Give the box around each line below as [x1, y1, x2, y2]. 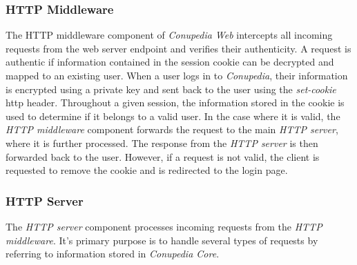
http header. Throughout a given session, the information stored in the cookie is [6, 95, 345, 110]
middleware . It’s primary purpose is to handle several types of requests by [6, 233, 318, 247]
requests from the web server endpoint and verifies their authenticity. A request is [6, 41, 351, 55]
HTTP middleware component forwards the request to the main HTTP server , [6, 122, 338, 137]
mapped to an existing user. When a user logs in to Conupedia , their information [6, 68, 348, 82]
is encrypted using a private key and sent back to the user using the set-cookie [6, 81, 336, 96]
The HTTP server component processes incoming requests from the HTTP [6, 219, 322, 233]
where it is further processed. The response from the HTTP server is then [6, 135, 318, 150]
